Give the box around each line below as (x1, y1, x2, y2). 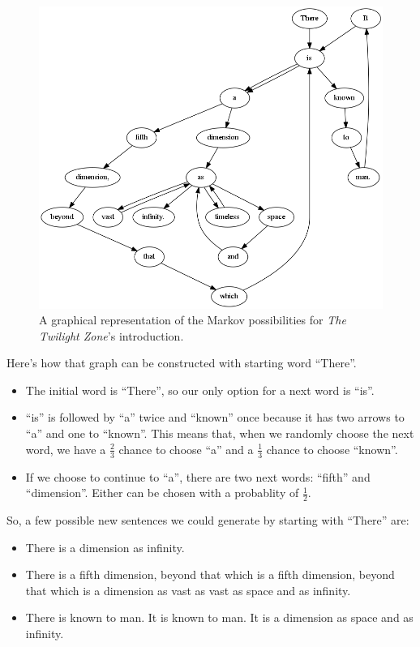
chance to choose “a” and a (118, 440, 254, 457)
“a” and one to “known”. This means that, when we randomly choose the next (25, 425, 414, 442)
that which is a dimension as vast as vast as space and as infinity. (25, 581, 351, 598)
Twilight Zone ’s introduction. (39, 327, 184, 344)
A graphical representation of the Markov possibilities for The (39, 311, 346, 328)
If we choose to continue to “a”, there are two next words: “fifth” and (25, 468, 371, 485)
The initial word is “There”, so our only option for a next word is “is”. (25, 381, 375, 398)
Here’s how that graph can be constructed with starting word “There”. (6, 354, 357, 371)
